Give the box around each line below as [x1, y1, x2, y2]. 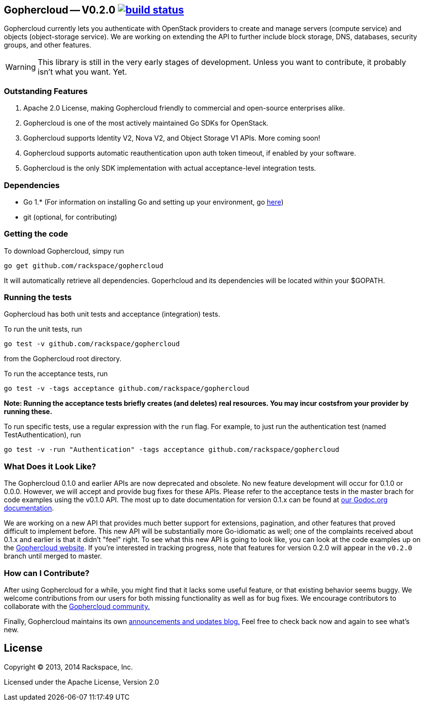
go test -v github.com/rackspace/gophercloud [4, 340, 180, 348]
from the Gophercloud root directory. [4, 354, 122, 363]
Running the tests [4, 292, 72, 303]
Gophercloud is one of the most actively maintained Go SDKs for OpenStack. [23, 119, 269, 128]
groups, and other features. [4, 41, 91, 49]
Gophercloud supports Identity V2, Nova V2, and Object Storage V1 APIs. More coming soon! [23, 134, 321, 143]
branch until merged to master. [4, 552, 102, 561]
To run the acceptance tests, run [4, 369, 108, 378]
